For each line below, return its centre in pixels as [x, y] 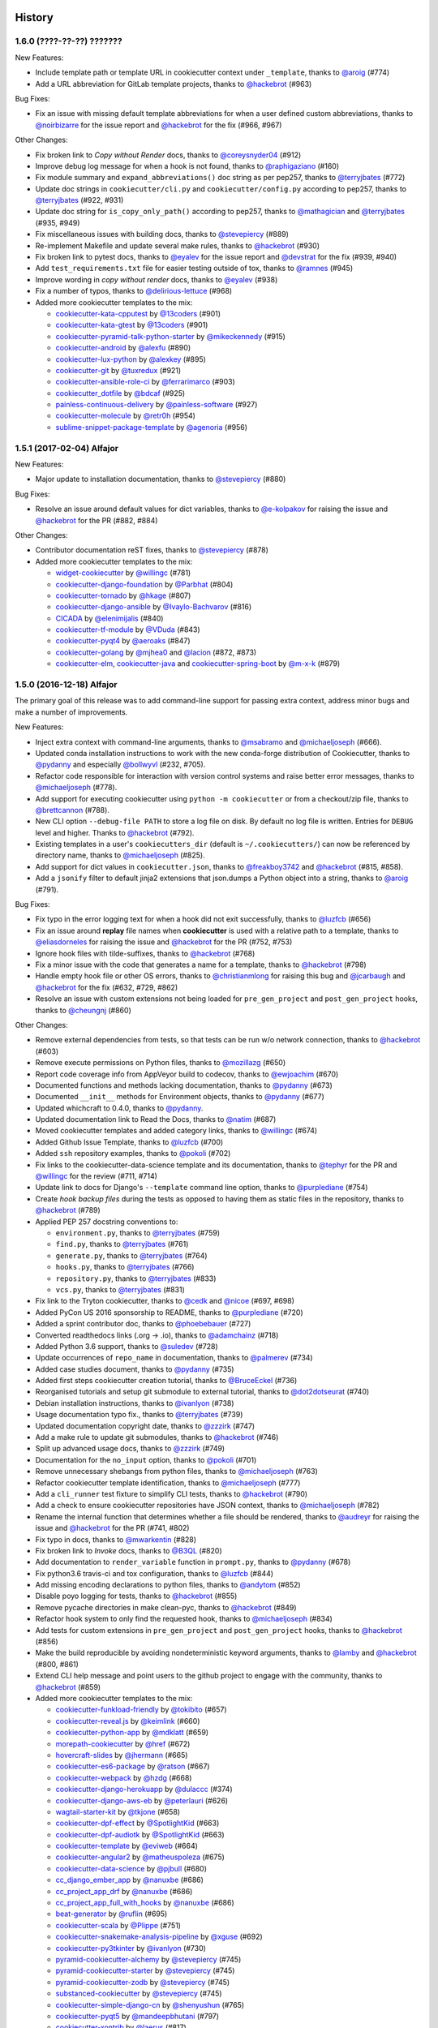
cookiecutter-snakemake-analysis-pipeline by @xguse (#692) [159, 1937]
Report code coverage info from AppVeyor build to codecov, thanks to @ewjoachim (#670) [187, 1074]
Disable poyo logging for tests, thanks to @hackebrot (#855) [136, 1596]
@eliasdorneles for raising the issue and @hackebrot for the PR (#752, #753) [164, 942]
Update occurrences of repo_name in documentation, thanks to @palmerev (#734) [174, 1358]
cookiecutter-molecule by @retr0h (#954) [126, 416]
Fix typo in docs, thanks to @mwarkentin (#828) [116, 1539]
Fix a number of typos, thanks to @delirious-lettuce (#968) [134, 291]
